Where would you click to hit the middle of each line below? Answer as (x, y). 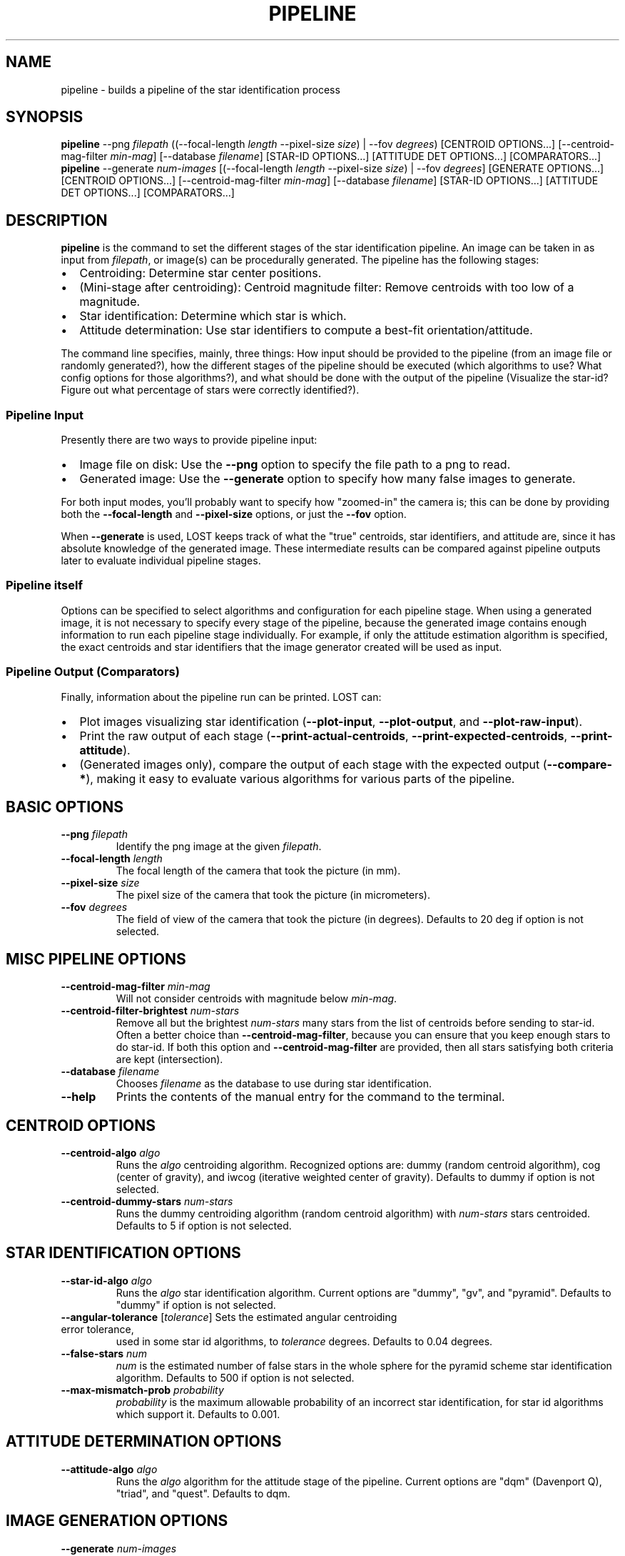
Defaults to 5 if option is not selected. (204, 1226)
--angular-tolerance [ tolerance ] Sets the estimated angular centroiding (229, 1317)
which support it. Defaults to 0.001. (198, 1414)
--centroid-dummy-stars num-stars (147, 1202)
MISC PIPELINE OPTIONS (96, 959)
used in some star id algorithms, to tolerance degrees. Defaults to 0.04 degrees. (304, 1341)
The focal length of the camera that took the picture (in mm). (258, 871)
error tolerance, (97, 1329)
